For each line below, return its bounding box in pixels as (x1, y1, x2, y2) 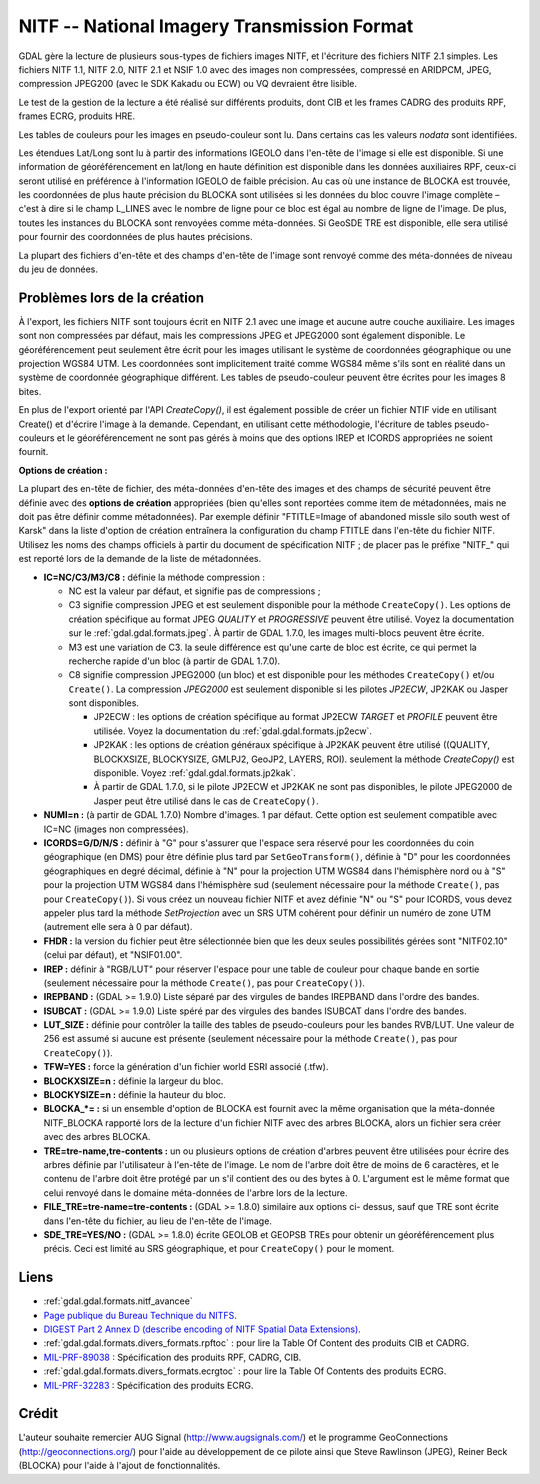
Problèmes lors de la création (18, 289, 205, 306)
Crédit (18, 1405, 59, 1422)
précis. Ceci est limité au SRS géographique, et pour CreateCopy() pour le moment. (43, 1243, 395, 1255)
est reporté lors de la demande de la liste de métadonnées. (18, 553, 262, 565)
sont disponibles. (68, 697, 140, 709)
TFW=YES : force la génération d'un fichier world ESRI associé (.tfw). (43, 1061, 329, 1073)
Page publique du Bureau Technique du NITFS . (43, 1309, 237, 1321)
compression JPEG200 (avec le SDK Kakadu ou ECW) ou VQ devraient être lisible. (18, 78, 358, 90)
